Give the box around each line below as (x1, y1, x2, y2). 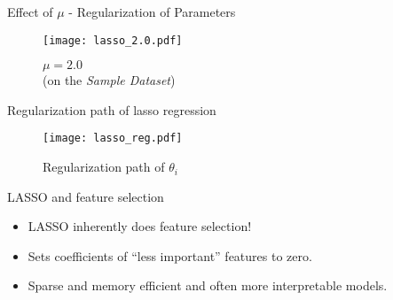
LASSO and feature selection (7, 187, 164, 205)
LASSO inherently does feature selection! (28, 217, 252, 235)
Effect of (7, 3, 53, 20)
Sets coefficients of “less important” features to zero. (28, 246, 312, 265)
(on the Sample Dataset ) (43, 71, 176, 89)
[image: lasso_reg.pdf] (43, 132, 183, 145)
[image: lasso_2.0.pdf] (43, 34, 183, 47)
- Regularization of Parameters (68, 3, 236, 20)
